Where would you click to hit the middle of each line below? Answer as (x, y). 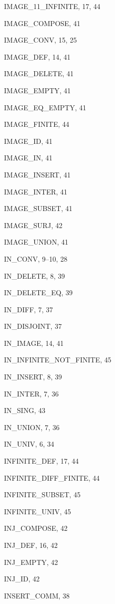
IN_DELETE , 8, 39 (35, 275)
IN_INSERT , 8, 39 (33, 377)
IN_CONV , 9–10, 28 (36, 258)
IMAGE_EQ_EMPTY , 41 (45, 107)
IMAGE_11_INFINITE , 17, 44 (52, 6)
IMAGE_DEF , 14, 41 (37, 56)
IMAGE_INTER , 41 (36, 191)
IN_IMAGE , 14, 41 (34, 343)
